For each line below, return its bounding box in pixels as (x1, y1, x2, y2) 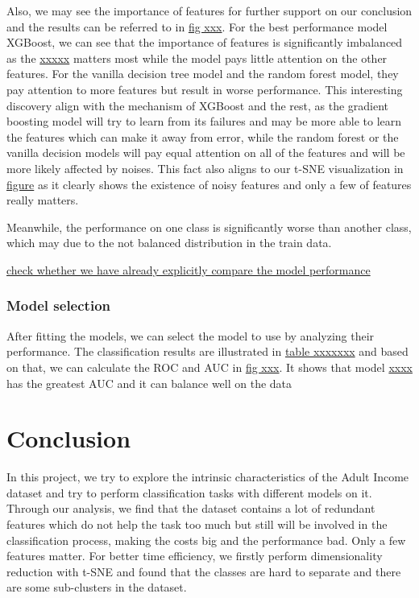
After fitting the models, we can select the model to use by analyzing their (6, 327, 375, 344)
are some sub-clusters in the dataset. (6, 579, 187, 596)
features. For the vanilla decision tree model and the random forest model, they (6, 65, 399, 82)
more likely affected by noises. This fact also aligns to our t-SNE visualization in (6, 159, 404, 176)
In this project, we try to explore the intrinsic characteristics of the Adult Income (6, 468, 409, 485)
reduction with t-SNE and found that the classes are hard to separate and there (6, 563, 401, 579)
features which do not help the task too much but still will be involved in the (6, 516, 388, 532)
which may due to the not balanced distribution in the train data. (6, 234, 332, 251)
